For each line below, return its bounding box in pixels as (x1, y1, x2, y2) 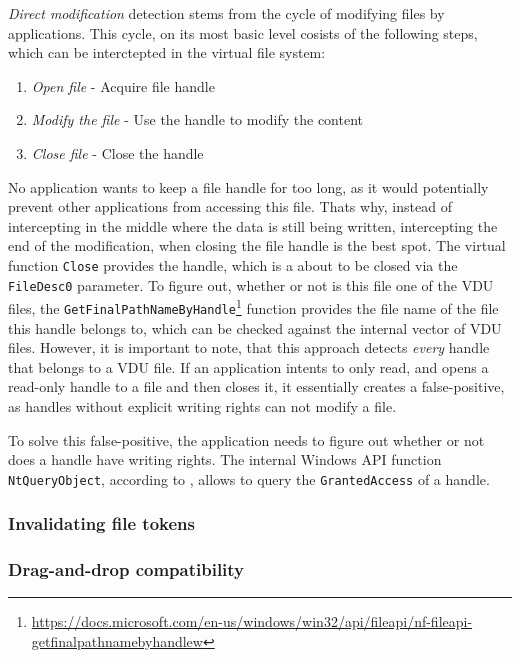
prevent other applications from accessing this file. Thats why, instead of (8, 196, 452, 217)
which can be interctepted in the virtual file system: (8, 42, 326, 63)
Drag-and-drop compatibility (8, 557, 245, 582)
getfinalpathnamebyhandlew (31, 631, 203, 652)
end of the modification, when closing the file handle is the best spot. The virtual (8, 235, 506, 256)
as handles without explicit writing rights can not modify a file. (8, 395, 397, 416)
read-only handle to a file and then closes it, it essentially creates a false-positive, (8, 376, 505, 397)
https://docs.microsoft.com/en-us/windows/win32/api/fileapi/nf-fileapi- (31, 611, 473, 632)
